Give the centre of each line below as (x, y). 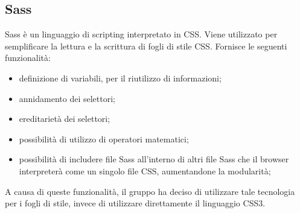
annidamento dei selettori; (67, 98)
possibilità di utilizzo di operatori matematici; (104, 138)
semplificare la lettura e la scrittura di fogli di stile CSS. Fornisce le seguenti (146, 46)
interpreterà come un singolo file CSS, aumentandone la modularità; (145, 170)
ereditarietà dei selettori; (65, 119)
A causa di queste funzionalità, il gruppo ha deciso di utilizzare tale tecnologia (150, 191)
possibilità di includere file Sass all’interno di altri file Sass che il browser (154, 159)
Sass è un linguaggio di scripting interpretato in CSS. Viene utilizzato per (141, 34)
